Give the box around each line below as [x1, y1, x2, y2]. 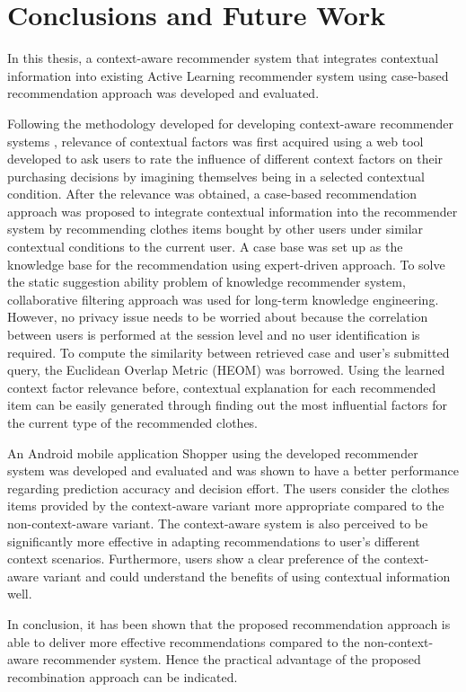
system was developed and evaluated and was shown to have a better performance [7, 461, 459, 480]
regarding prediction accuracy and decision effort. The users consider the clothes [7, 478, 450, 497]
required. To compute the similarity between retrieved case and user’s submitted [7, 342, 450, 361]
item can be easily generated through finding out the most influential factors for [7, 395, 448, 414]
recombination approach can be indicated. [7, 667, 238, 686]
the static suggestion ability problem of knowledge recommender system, [7, 272, 406, 291]
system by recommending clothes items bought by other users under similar [7, 219, 424, 238]
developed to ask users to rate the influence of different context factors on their [7, 149, 444, 168]
